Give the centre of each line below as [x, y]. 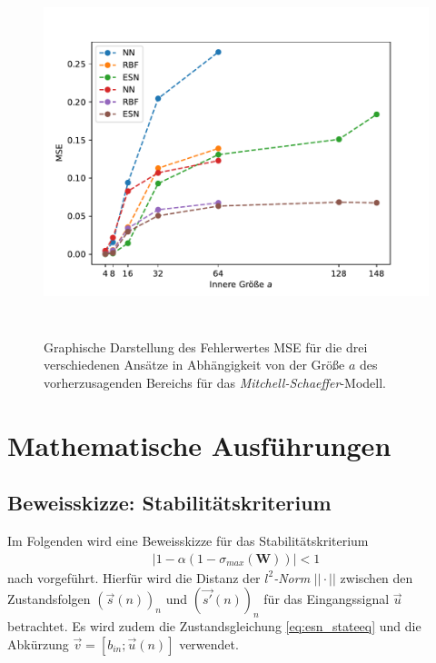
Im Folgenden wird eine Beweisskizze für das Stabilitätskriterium [188, 541]
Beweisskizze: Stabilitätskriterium [169, 503]
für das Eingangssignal [327, 599]
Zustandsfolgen [49, 599]
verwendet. [209, 643]
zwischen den [377, 577]
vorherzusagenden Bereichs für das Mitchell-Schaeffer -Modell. [215, 382]
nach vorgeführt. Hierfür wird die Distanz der [134, 577]
